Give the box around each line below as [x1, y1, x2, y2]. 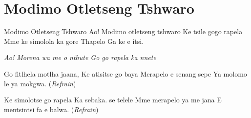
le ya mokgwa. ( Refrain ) [4, 78, 76, 88]
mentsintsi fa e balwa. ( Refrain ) [4, 104, 99, 114]
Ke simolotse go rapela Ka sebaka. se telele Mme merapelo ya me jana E [4, 95, 222, 105]
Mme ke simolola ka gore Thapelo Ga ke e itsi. [4, 36, 144, 46]
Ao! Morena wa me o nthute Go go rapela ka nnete [4, 52, 156, 62]
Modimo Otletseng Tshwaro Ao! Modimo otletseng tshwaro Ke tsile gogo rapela [4, 26, 243, 37]
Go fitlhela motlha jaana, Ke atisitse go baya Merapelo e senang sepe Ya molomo [4, 68, 247, 79]
